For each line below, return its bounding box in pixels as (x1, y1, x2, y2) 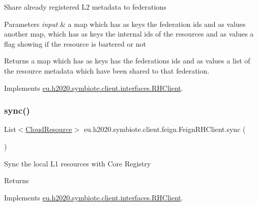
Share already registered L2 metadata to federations (4, 2, 166, 12)
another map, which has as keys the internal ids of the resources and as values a (4, 28, 254, 39)
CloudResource (25, 124, 72, 134)
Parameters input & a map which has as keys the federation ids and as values (4, 18, 246, 29)
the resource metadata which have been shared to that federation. (4, 65, 210, 76)
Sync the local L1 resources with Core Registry (4, 158, 151, 168)
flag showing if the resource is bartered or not (4, 38, 146, 49)
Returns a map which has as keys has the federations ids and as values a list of (4, 55, 250, 66)
